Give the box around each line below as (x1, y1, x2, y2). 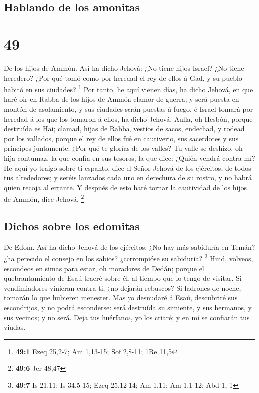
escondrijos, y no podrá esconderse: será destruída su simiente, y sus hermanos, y (4, 302, 252, 312)
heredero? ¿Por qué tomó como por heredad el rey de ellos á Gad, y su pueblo (4, 72, 242, 83)
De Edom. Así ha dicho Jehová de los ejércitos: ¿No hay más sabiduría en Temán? (4, 241, 255, 252)
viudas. (4, 322, 26, 332)
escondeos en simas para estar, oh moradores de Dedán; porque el (4, 263, 204, 273)
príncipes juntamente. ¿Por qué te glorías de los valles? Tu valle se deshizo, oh (4, 143, 243, 153)
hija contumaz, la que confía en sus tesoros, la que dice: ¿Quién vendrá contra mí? (4, 152, 255, 163)
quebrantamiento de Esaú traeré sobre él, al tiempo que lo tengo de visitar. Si (4, 273, 242, 283)
